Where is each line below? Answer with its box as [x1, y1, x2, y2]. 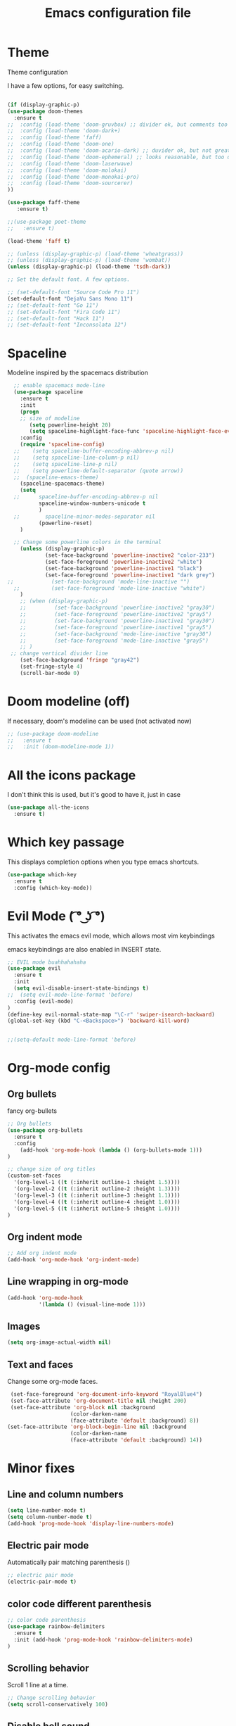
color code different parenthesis [7, 1598, 152, 1610]
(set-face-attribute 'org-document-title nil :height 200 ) [10, 1397, 188, 1404]
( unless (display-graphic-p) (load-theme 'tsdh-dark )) [7, 263, 171, 270]
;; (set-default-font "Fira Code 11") [7, 308, 121, 315]
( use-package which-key [7, 871, 77, 878]
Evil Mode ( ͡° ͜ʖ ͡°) [7, 908, 105, 924]
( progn [20, 408, 39, 415]
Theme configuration [7, 68, 68, 76]
